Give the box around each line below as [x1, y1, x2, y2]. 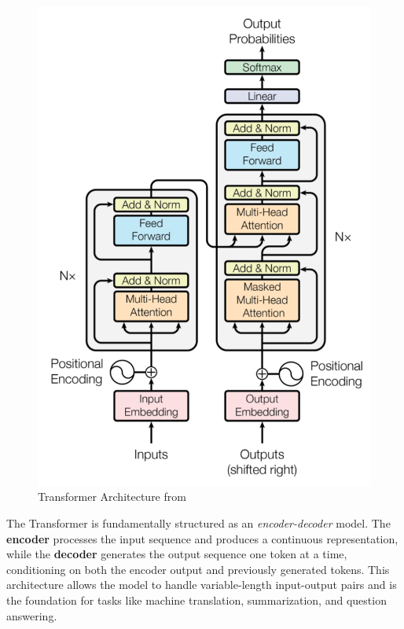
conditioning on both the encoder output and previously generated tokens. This [6, 561, 390, 577]
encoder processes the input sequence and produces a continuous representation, [6, 530, 398, 546]
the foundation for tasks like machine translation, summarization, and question [6, 591, 387, 608]
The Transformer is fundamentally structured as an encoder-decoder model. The [6, 514, 391, 531]
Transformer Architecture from [38, 488, 186, 505]
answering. [6, 607, 57, 623]
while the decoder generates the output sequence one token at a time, [6, 546, 347, 562]
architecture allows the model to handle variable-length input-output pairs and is [6, 576, 397, 593]
